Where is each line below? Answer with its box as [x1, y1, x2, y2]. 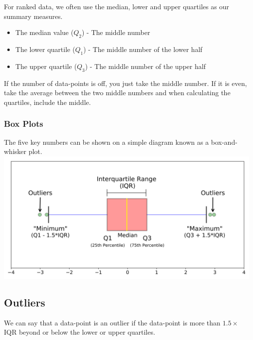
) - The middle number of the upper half [85, 61, 206, 71]
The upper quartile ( [15, 61, 77, 71]
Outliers [4, 294, 45, 309]
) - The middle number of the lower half [83, 44, 202, 54]
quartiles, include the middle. [4, 97, 91, 107]
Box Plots [4, 118, 43, 130]
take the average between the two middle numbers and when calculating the [4, 87, 231, 98]
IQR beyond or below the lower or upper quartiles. [4, 327, 155, 337]
